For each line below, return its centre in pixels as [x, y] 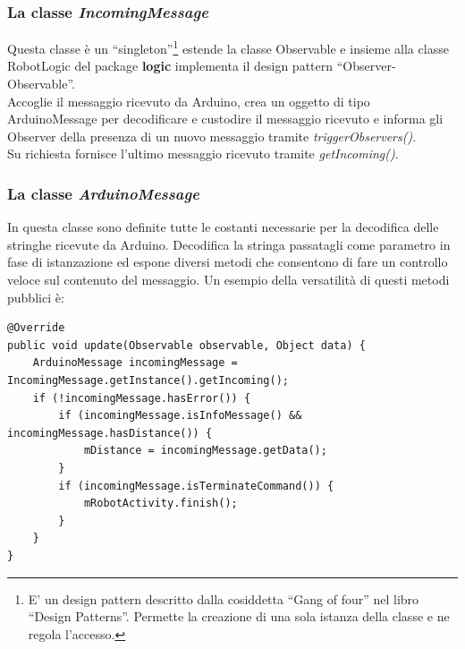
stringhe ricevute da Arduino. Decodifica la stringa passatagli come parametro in [229, 244]
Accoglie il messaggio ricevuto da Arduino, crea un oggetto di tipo [189, 101]
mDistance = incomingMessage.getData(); [205, 451]
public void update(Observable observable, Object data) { [186, 345]
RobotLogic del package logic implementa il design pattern [170, 66]
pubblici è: [36, 297]
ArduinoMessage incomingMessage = [135, 363]
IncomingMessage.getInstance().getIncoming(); [148, 380]
